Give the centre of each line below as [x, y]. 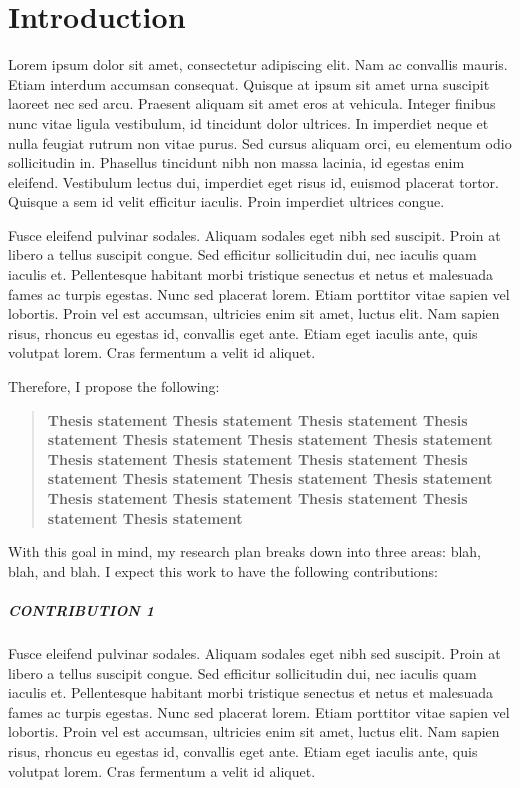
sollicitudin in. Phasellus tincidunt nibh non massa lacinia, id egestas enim [236, 162]
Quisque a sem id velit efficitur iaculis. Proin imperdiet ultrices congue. [226, 201]
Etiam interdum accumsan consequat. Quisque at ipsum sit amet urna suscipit [249, 83]
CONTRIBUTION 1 [81, 609]
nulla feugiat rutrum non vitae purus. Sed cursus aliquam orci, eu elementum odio [260, 142]
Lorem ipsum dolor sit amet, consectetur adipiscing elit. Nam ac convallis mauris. [258, 64]
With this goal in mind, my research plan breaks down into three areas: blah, [245, 551]
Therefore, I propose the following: [114, 386]
